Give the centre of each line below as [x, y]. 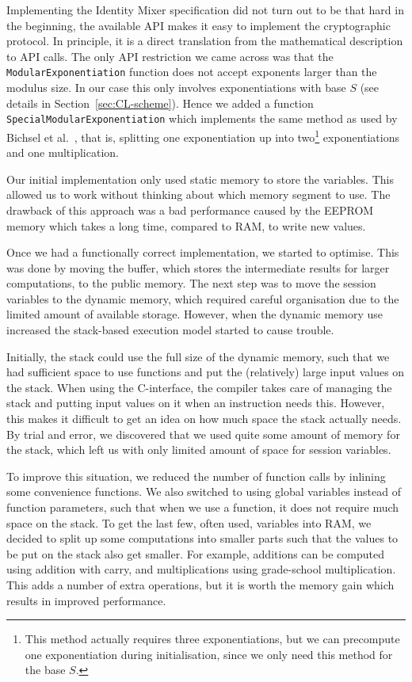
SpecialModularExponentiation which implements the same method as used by [202, 118]
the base [45, 670]
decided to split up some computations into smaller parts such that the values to [202, 538]
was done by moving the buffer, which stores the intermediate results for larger [198, 267]
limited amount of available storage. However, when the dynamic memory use [195, 314]
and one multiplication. [63, 152]
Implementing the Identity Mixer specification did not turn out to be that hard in [205, 10]
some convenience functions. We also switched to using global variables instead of [204, 491]
